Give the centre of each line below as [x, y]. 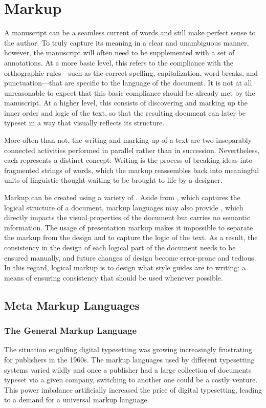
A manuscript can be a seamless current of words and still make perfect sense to [130, 33]
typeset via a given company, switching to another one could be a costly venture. [131, 380]
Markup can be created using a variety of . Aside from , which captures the [122, 197]
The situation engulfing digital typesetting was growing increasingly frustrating [128, 349]
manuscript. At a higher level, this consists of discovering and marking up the [126, 103]
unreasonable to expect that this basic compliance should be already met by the [130, 92]
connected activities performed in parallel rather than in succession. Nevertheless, [132, 150]
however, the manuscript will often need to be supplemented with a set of [119, 52]
